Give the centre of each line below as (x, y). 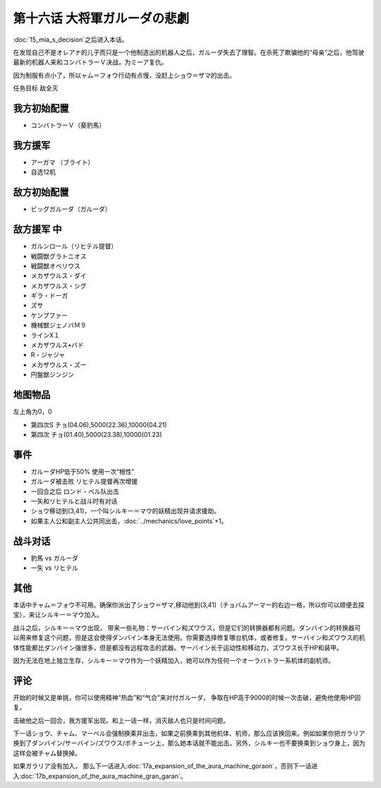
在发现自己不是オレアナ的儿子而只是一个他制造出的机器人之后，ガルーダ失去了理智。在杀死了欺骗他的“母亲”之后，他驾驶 (189, 52)
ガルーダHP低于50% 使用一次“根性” (83, 471)
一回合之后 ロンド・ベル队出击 (75, 491)
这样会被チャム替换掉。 (47, 753)
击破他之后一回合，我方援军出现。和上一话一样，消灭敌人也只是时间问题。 (121, 720)
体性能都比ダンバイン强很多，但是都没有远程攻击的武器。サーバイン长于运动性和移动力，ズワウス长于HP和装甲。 (178, 647)
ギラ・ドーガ (49, 296)
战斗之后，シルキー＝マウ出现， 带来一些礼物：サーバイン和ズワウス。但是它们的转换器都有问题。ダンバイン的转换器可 (187, 628)
